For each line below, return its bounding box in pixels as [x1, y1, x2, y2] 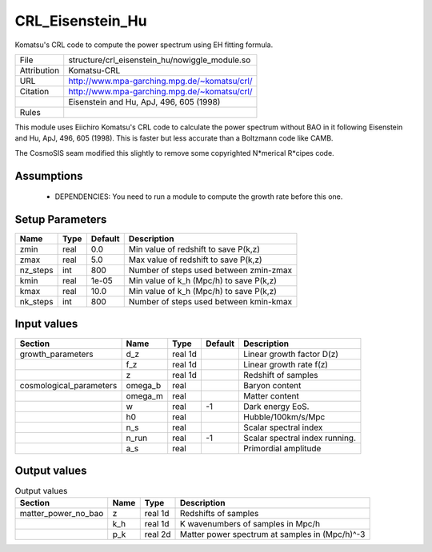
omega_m [126, 390, 163, 401]
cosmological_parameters [19, 379, 118, 391]
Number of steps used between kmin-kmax [128, 296, 292, 308]
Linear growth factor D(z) [243, 348, 339, 359]
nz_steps [19, 264, 54, 276]
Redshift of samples [243, 369, 319, 380]
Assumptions [14, 169, 83, 183]
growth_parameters [19, 348, 94, 359]
